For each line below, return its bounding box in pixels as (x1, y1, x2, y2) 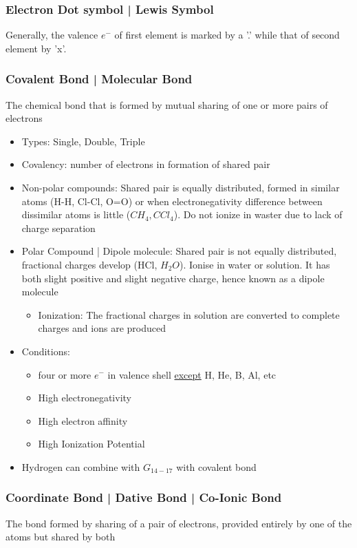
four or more (38, 367, 91, 381)
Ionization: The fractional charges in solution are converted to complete (38, 307, 340, 322)
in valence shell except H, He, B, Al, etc (107, 367, 277, 381)
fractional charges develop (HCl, (21, 257, 158, 271)
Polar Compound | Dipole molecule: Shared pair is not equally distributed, (21, 244, 337, 258)
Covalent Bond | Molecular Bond (6, 70, 193, 87)
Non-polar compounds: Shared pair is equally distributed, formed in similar (21, 180, 340, 194)
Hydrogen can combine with (21, 459, 140, 474)
